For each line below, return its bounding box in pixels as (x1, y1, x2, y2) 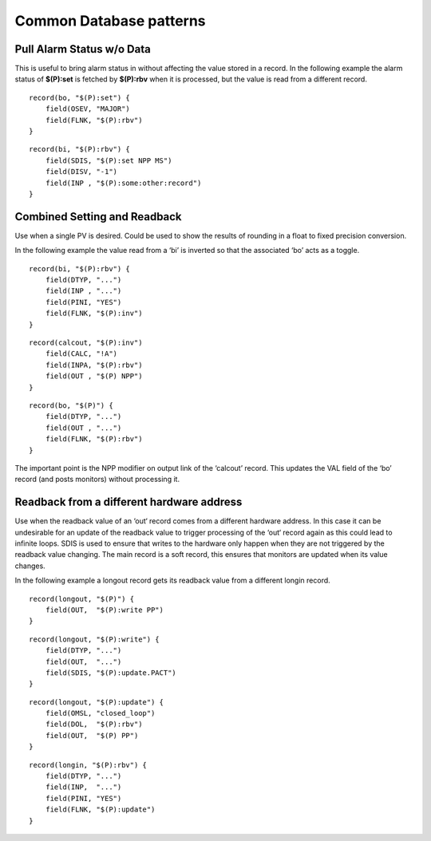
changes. (14, 561, 45, 571)
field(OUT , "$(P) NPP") (45, 372, 143, 381)
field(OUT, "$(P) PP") (45, 731, 139, 740)
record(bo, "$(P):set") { (29, 93, 131, 102)
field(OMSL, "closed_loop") (45, 709, 156, 718)
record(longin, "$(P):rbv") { (29, 760, 148, 769)
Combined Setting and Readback (14, 210, 183, 223)
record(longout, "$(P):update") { (29, 697, 164, 706)
